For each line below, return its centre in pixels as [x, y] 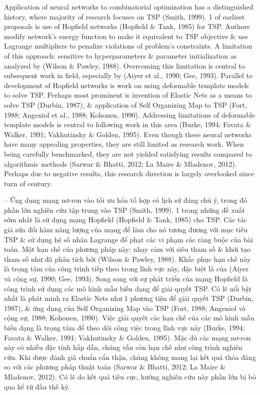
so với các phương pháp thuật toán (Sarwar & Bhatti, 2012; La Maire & [115, 367]
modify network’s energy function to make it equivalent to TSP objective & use [126, 36]
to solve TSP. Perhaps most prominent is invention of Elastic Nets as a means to [128, 95]
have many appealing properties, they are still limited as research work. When [124, 144]
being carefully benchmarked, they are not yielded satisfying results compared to [128, 153]
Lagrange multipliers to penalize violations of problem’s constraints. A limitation [128, 46]
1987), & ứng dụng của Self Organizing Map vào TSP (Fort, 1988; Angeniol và [125, 308]
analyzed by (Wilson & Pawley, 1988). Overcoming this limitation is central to [124, 65]
